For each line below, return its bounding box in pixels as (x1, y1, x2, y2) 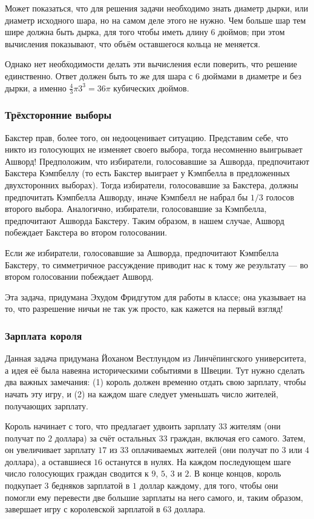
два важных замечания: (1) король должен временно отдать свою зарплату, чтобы (5, 375, 306, 388)
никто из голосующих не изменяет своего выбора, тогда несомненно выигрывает (5, 143, 303, 156)
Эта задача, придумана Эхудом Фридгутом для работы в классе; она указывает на (5, 290, 306, 303)
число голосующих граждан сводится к (5, 467, 149, 480)
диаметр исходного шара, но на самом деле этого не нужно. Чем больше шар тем (5, 13, 306, 26)
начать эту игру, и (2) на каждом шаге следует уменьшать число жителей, (5, 387, 278, 400)
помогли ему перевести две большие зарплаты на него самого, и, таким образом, (5, 491, 303, 503)
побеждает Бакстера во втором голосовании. (5, 226, 168, 239)
